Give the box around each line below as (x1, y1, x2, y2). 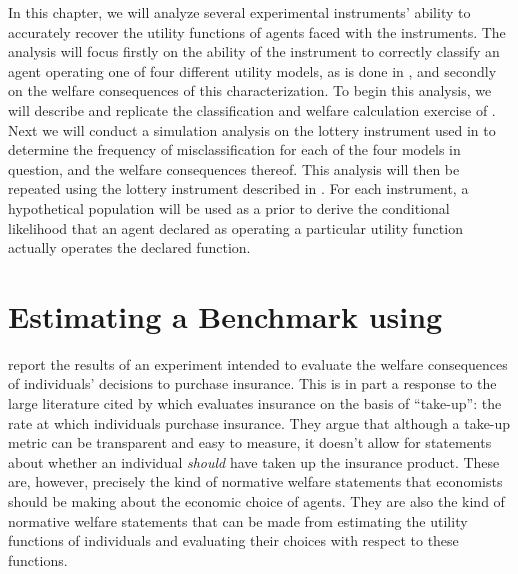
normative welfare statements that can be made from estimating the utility (8, 510, 468, 531)
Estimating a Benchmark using (8, 295, 443, 336)
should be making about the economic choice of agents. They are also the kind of (8, 491, 505, 511)
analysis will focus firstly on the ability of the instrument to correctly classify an (8, 41, 500, 62)
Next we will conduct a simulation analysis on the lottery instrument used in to (8, 119, 496, 140)
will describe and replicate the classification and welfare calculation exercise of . (8, 99, 496, 120)
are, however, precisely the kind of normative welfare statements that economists (8, 471, 503, 492)
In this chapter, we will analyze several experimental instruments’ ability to (8, 2, 471, 22)
